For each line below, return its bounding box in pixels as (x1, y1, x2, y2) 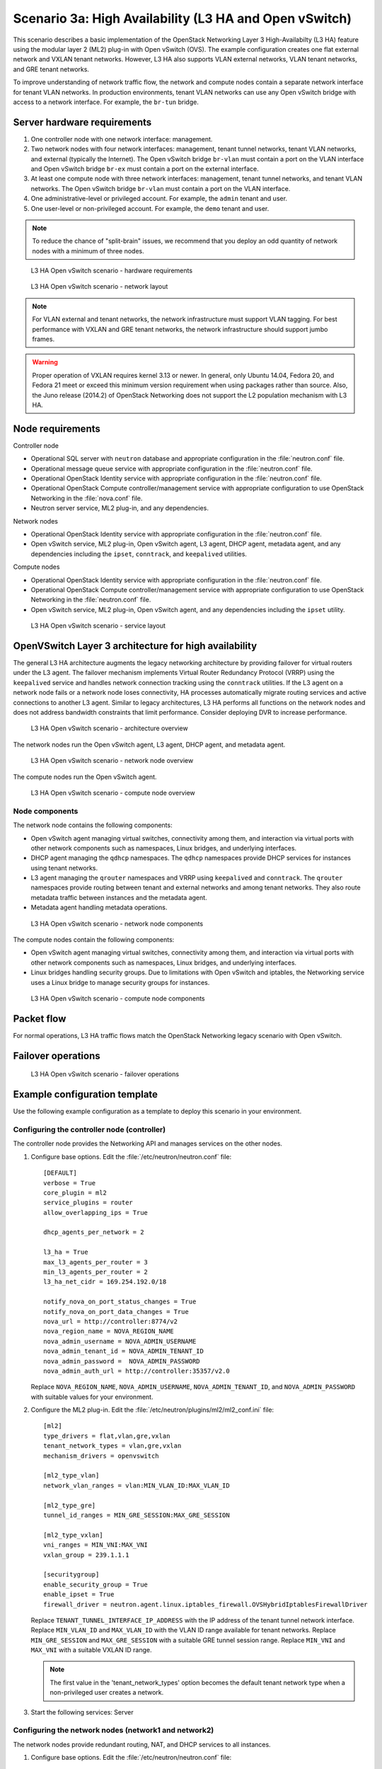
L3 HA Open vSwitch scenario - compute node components (30, 994, 205, 1003)
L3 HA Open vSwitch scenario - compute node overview (30, 788, 196, 797)
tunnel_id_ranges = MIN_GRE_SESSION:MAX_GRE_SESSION (43, 1511, 230, 1519)
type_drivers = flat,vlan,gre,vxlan (43, 1431, 170, 1440)
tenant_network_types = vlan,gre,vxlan (43, 1442, 182, 1450)
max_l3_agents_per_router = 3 (43, 1258, 149, 1266)
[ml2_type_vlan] (43, 1472, 100, 1480)
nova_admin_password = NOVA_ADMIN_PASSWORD (43, 1357, 201, 1365)
